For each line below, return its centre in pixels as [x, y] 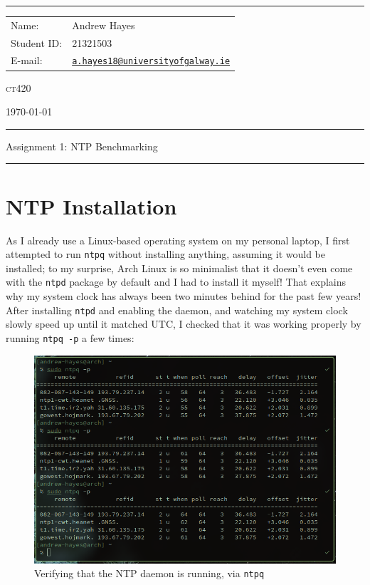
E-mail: [27, 60]
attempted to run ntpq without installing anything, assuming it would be [165, 254]
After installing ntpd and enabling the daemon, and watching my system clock [177, 310]
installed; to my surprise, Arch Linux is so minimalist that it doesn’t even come [179, 268]
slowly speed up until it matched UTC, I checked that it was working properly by [184, 324]
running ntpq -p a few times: [70, 337]
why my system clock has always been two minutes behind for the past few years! [184, 296]
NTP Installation [91, 206]
